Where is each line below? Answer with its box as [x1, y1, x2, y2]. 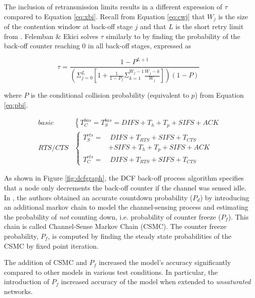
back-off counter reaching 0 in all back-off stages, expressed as [4, 40, 191, 51]
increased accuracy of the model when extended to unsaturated [61, 276, 251, 287]
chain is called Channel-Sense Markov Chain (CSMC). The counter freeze [4, 221, 227, 231]
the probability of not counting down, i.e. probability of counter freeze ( [4, 211, 221, 222]
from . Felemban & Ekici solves [4, 31, 98, 41]
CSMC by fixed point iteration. [4, 240, 99, 251]
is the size [218, 11, 248, 21]
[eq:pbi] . [4, 99, 28, 110]
